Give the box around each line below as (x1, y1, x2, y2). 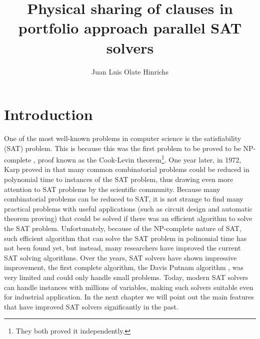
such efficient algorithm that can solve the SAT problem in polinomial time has (4, 232, 247, 243)
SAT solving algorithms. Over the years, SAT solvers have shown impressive (4, 252, 237, 262)
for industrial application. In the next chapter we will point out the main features (4, 291, 254, 302)
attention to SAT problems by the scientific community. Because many (4, 183, 220, 194)
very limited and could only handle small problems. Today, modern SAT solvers (4, 272, 248, 282)
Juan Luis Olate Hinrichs (91, 66, 168, 76)
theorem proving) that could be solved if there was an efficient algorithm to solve (4, 213, 252, 223)
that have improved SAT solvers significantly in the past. (4, 301, 178, 311)
